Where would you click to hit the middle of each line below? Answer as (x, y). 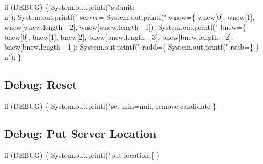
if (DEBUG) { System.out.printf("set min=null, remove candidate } (110, 106)
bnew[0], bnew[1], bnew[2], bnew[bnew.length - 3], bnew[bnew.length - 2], (119, 37)
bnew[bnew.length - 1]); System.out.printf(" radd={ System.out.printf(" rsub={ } (132, 47)
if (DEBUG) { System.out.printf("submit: (69, 7)
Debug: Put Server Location (80, 133)
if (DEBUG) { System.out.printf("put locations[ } (82, 155)
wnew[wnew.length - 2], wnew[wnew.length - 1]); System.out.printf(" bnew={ (125, 27)
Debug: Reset (41, 84)
